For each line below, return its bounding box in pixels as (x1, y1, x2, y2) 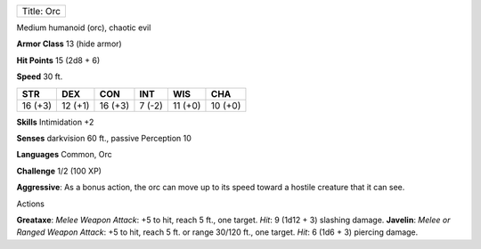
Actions (16, 198, 45, 209)
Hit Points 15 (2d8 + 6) (16, 54, 101, 66)
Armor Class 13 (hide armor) (16, 38, 122, 49)
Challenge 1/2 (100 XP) (16, 165, 102, 176)
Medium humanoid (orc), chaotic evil (16, 22, 151, 33)
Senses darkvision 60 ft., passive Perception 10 (16, 133, 192, 143)
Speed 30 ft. (16, 71, 63, 82)
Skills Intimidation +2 (16, 116, 94, 127)
